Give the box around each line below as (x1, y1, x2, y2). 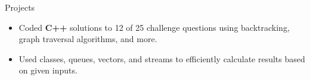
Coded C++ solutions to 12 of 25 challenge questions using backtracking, (18, 21, 290, 33)
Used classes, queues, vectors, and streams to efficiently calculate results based (18, 52, 305, 65)
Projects (5, 1, 35, 13)
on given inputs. (18, 64, 77, 76)
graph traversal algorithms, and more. (18, 33, 157, 45)
